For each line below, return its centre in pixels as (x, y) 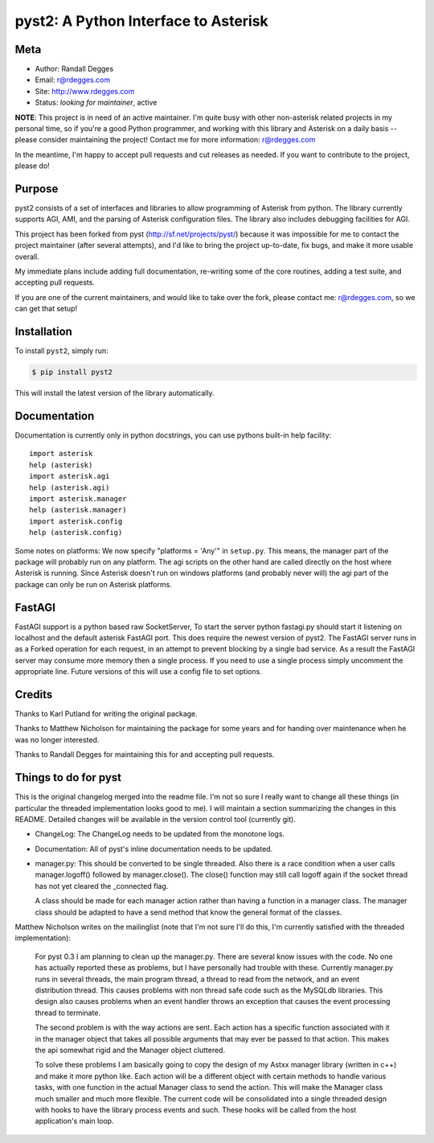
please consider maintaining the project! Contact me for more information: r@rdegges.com (165, 140)
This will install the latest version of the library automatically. (115, 393)
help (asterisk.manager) (78, 510)
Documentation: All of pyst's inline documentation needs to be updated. (154, 849)
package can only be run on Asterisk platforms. (93, 584)
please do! (32, 166)
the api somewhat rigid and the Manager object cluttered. (130, 1050)
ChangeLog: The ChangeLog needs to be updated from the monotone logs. (160, 834)
